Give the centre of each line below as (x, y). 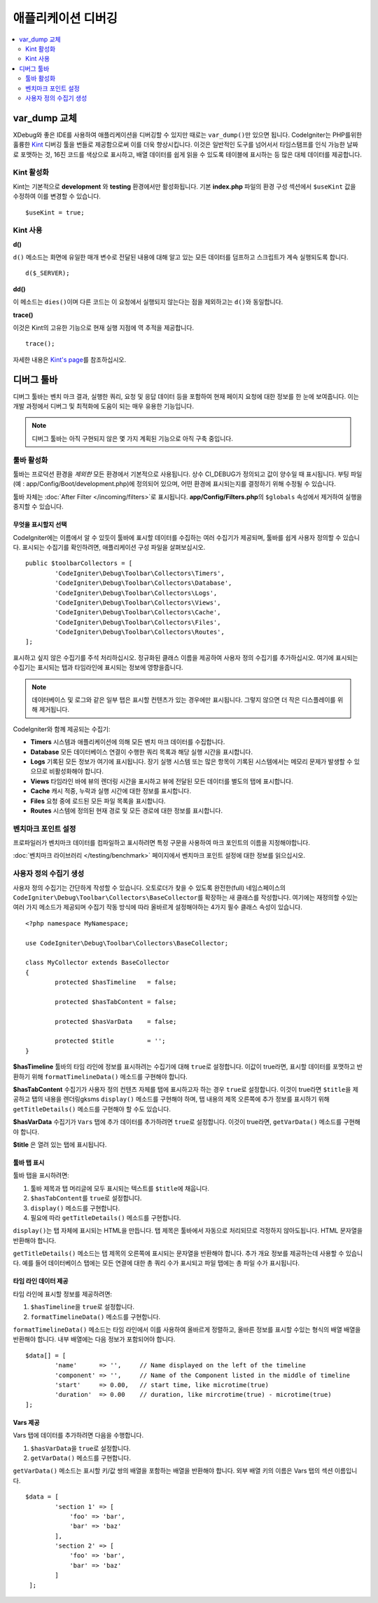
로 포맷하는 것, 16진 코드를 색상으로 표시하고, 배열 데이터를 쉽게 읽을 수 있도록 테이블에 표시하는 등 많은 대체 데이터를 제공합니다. (187, 154)
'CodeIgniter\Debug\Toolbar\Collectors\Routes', (140, 632)
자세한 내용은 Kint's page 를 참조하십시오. (70, 359)
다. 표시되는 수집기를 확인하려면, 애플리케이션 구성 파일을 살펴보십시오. (109, 547)
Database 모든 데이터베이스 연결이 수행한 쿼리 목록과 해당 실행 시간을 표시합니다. (142, 752)
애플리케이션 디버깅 (65, 18)
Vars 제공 (26, 1422)
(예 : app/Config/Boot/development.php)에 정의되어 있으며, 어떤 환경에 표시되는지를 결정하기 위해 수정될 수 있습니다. (174, 484)
